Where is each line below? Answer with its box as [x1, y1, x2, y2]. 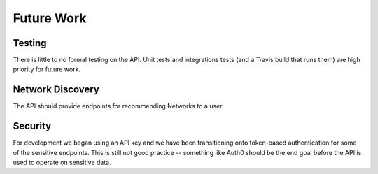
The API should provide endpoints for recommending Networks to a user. [13, 102, 224, 110]
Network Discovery [13, 84, 99, 96]
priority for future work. [13, 65, 80, 73]
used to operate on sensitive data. [13, 158, 111, 167]
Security [13, 120, 52, 132]
